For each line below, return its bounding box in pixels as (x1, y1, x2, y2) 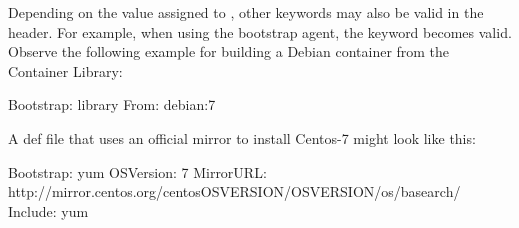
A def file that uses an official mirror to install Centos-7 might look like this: (8, 127, 476, 148)
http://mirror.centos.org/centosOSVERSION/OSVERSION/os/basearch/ (8, 181, 461, 202)
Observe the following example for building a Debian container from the (8, 41, 450, 62)
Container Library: (8, 60, 123, 81)
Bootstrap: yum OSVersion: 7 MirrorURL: (8, 161, 267, 182)
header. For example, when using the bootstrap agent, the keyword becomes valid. (8, 21, 512, 42)
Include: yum (8, 200, 89, 221)
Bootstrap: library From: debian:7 (8, 94, 216, 115)
